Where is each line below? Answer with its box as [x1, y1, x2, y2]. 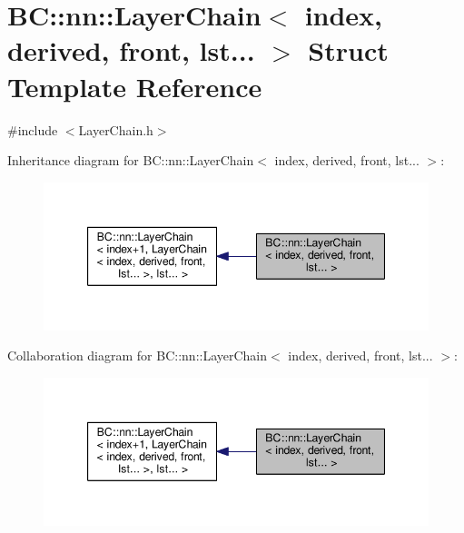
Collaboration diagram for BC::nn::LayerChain [7, 346, 268, 365]
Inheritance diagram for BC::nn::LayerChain [7, 151, 254, 170]
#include [7, 120, 58, 139]
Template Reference [7, 67, 262, 104]
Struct [308, 32, 389, 69]
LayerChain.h [78, 120, 153, 139]
